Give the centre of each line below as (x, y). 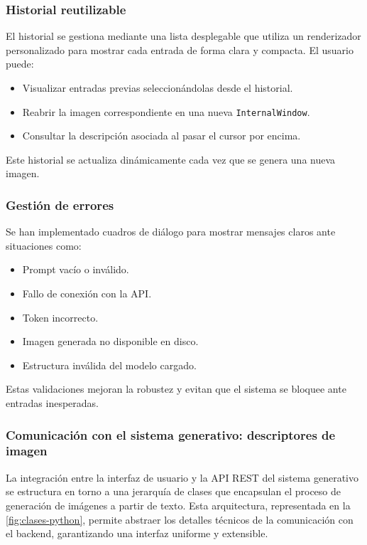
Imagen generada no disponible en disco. (110, 341)
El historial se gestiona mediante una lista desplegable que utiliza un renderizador (183, 36)
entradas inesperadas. (52, 403)
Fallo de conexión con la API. (87, 293)
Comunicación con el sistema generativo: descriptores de (171, 434)
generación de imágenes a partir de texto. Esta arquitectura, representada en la (178, 505)
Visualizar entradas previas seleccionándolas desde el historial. (158, 88)
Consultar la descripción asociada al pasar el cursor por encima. (161, 136)
